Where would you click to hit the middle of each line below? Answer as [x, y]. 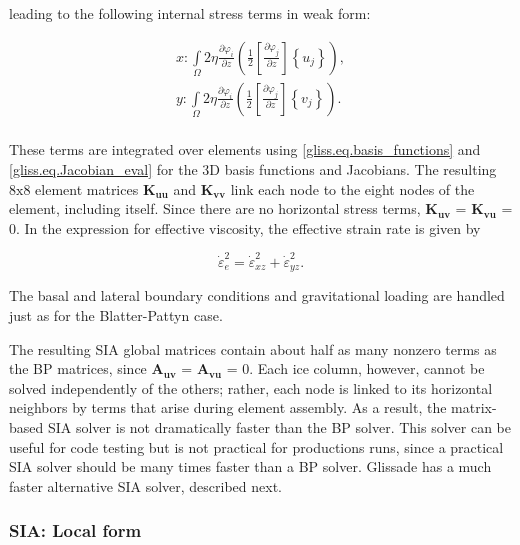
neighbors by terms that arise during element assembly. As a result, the [228, 407]
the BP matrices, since [78, 368]
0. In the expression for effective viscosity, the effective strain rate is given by [245, 227]
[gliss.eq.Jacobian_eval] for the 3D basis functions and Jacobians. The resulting [253, 168]
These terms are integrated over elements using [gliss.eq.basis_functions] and [245, 149]
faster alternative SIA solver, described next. [145, 485]
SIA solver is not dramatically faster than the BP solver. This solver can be [279, 427]
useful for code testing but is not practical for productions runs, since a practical [256, 446]
